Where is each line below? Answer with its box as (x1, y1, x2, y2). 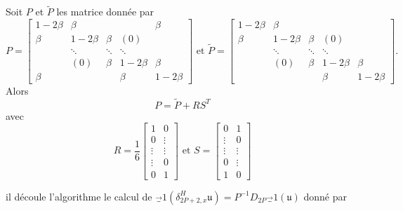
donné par (303, 189, 348, 203)
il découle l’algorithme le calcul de (6, 189, 152, 203)
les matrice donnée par (56, 4, 154, 19)
